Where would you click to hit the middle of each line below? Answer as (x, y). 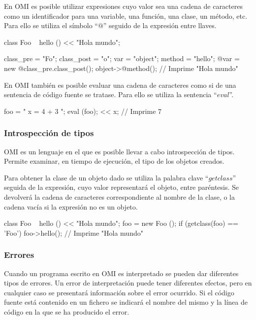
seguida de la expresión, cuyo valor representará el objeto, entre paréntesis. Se (122, 187)
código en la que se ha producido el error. (67, 311)
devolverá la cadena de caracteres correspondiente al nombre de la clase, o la (120, 196)
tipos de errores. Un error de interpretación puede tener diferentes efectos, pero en (128, 283)
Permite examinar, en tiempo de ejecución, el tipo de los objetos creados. (114, 161)
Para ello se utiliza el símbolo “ (51, 25)
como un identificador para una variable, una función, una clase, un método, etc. (126, 16)
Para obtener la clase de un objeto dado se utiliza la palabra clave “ (106, 177)
